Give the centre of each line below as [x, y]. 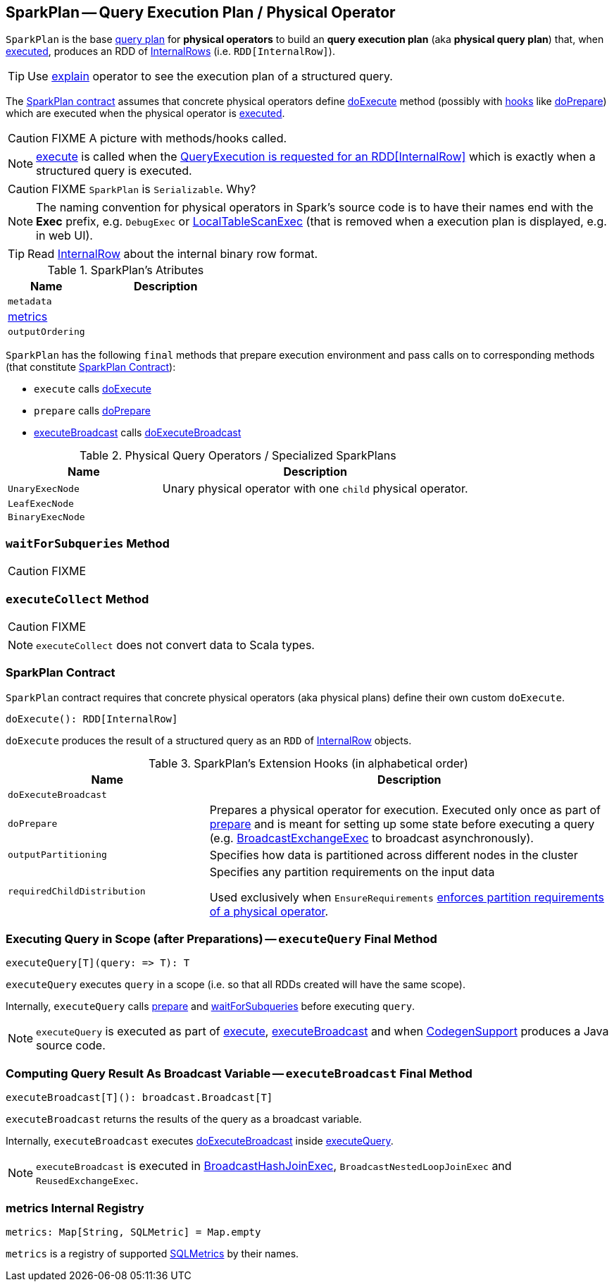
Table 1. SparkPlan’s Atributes [126, 270]
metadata [30, 302]
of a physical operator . [269, 911]
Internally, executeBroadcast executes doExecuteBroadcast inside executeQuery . [200, 1141]
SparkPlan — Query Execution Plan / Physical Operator [201, 12]
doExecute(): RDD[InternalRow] [92, 719]
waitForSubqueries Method [88, 543]
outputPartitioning [57, 855]
